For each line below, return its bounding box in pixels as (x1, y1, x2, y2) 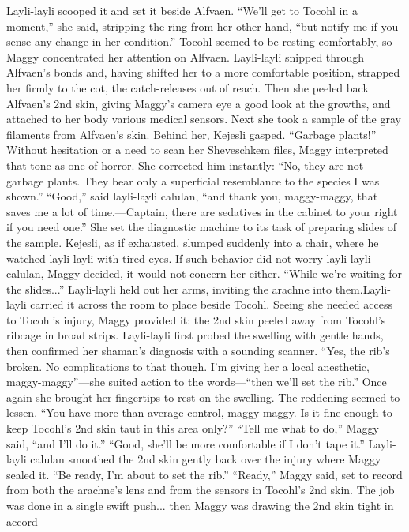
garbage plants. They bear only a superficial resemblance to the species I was (6, 172, 380, 189)
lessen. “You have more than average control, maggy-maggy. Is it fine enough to (6, 404, 392, 421)
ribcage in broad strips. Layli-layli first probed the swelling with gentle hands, (6, 327, 384, 343)
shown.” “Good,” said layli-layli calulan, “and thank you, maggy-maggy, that (6, 188, 378, 204)
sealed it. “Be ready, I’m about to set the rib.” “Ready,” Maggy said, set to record (6, 466, 403, 482)
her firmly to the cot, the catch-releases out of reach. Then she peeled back (6, 79, 369, 96)
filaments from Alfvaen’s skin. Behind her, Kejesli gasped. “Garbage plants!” (6, 126, 377, 142)
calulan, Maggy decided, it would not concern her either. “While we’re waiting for (6, 265, 403, 282)
